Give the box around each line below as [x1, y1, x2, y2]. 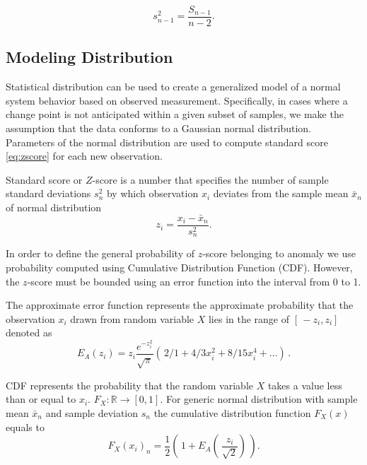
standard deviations [6, 186, 91, 201]
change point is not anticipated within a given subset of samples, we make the [6, 107, 344, 122]
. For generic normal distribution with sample [160, 392, 358, 406]
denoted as [6, 325, 52, 340]
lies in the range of [208, 311, 290, 326]
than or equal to [6, 392, 76, 406]
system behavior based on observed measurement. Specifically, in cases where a [6, 93, 348, 107]
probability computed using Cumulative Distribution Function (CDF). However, [6, 259, 353, 274]
